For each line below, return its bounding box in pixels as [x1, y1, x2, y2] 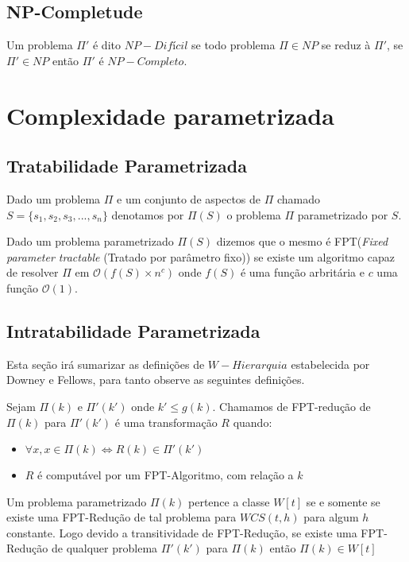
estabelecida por [291, 355, 370, 372]
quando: [233, 413, 272, 430]
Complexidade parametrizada [6, 99, 334, 131]
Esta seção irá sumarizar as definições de [6, 355, 205, 372]
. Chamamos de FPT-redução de [212, 397, 371, 414]
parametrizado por [297, 206, 388, 223]
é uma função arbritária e [240, 264, 365, 281]
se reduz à [321, 37, 371, 53]
